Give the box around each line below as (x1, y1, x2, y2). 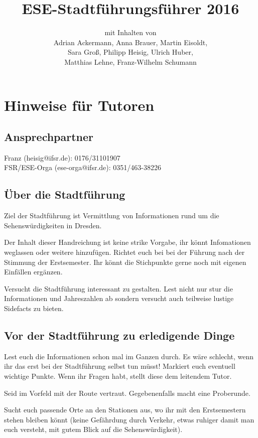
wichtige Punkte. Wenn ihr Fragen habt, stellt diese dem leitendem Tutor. (4, 371, 232, 381)
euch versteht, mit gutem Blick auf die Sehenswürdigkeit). (4, 424, 183, 434)
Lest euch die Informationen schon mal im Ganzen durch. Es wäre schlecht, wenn (4, 351, 254, 361)
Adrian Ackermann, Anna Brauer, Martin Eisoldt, (53, 37, 208, 47)
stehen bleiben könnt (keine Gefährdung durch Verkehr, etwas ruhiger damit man (4, 414, 254, 424)
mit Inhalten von (104, 27, 157, 38)
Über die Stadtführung (4, 187, 125, 202)
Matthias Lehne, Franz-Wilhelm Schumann (64, 56, 197, 67)
